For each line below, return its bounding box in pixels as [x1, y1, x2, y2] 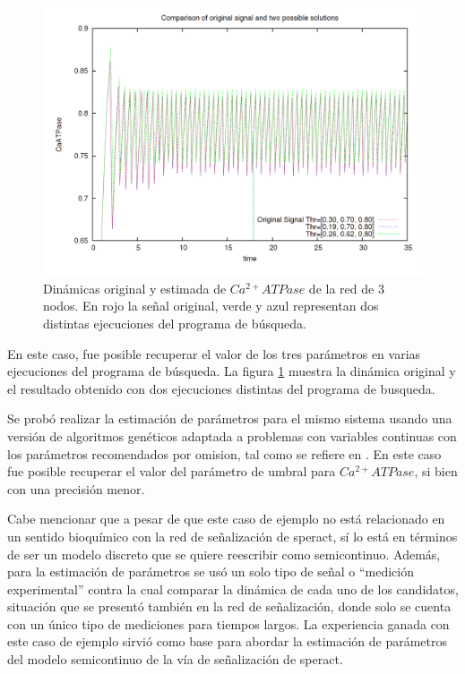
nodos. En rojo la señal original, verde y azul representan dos [43, 296, 379, 315]
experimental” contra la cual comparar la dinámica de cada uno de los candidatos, [7, 579, 459, 598]
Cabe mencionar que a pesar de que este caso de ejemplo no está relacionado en [7, 509, 445, 528]
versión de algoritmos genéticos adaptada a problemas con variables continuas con [7, 426, 457, 445]
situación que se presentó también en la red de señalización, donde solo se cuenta [7, 597, 452, 616]
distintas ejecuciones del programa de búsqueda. [43, 313, 306, 332]
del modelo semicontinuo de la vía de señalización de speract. [7, 650, 343, 669]
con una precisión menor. [7, 479, 145, 498]
